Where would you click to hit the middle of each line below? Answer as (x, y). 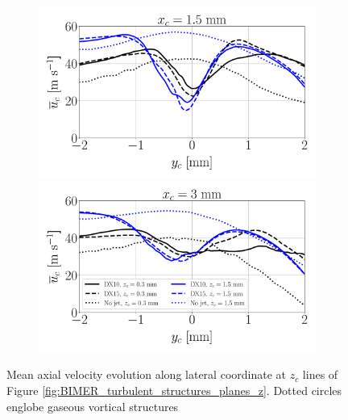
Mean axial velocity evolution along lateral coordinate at (146, 374)
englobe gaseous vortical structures (93, 406)
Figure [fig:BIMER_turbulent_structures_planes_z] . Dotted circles (174, 391)
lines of (320, 374)
